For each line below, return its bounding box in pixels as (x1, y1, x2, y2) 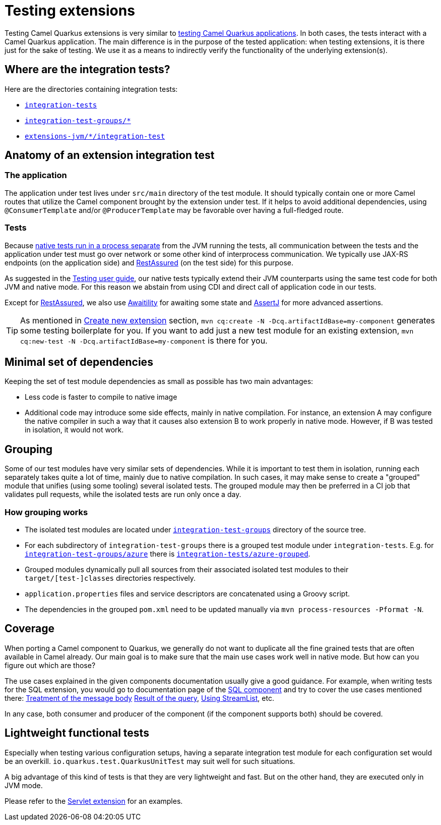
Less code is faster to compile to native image (25, 393, 177, 402)
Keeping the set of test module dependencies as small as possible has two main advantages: (5, 377, 313, 386)
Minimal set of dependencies (5, 355, 153, 368)
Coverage (5, 622, 54, 635)
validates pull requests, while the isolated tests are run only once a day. (5, 490, 241, 499)
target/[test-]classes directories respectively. (25, 574, 196, 582)
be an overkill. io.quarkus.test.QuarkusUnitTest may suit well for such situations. (5, 756, 295, 765)
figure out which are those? (5, 661, 96, 670)
